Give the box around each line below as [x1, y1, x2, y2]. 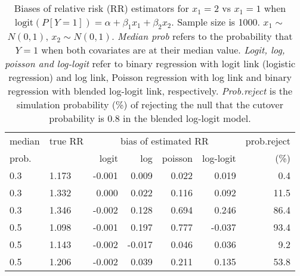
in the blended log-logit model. [123, 111, 251, 126]
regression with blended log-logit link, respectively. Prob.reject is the [8, 84, 292, 98]
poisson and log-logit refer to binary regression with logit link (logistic [5, 57, 295, 71]
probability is [49, 111, 104, 126]
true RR [49, 134, 84, 148]
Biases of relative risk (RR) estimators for [14, 1, 189, 15]
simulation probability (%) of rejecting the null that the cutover [17, 98, 283, 112]
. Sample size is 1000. [171, 15, 260, 29]
